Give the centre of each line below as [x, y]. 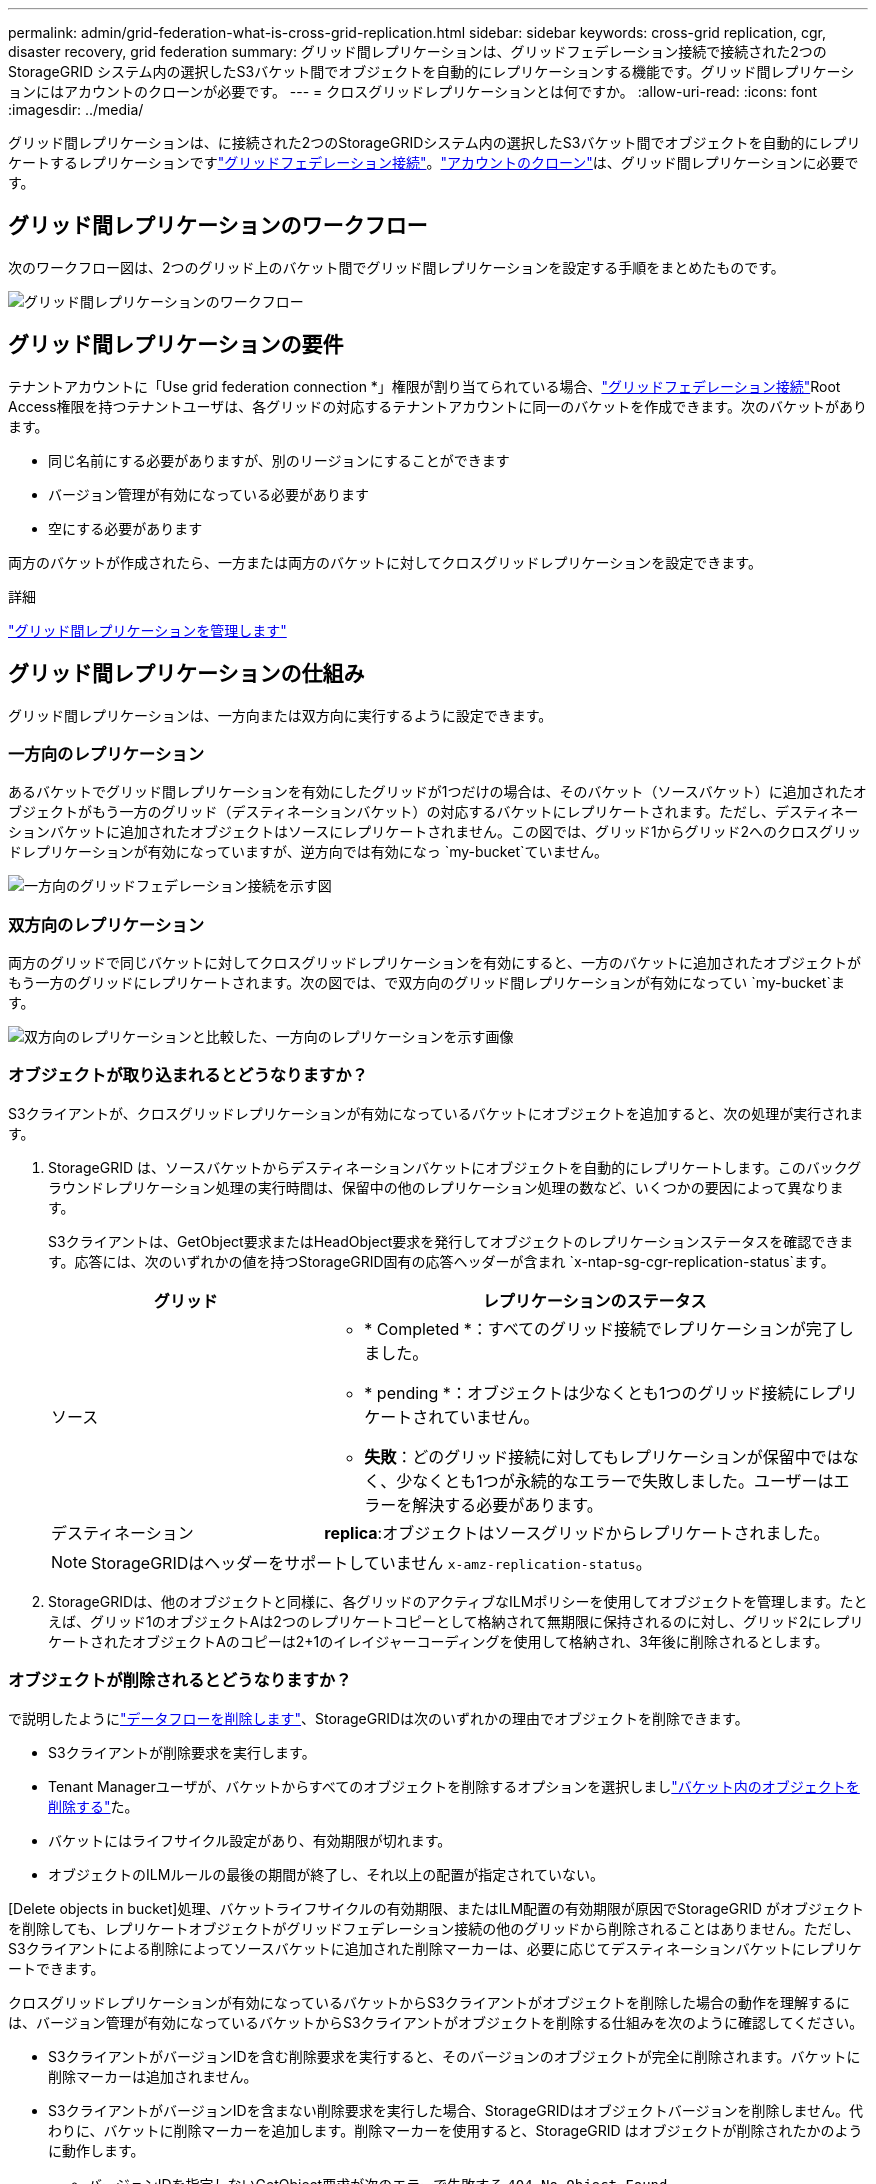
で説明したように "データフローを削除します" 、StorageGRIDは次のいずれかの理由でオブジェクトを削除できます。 [378, 1718]
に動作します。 [96, 2150]
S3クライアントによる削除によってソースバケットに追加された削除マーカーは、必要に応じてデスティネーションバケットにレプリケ [435, 1948]
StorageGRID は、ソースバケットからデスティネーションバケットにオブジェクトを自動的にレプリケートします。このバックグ [455, 1167]
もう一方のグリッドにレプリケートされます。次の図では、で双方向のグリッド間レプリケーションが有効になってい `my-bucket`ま [426, 983]
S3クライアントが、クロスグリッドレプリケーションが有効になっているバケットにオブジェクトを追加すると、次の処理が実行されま [436, 1113]
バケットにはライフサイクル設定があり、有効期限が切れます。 [250, 1840]
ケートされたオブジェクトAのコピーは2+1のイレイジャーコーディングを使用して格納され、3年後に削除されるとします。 [438, 1641]
